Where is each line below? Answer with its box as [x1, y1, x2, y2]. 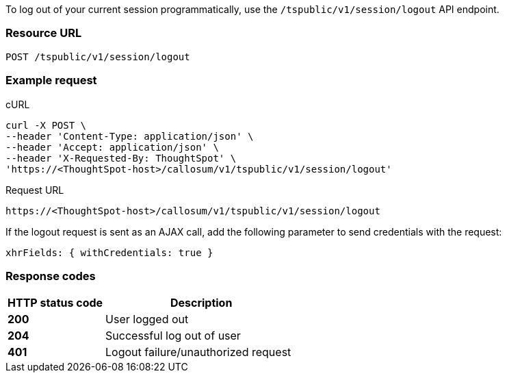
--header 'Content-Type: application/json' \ [5, 130, 254, 142]
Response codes [5, 268, 96, 283]
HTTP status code [8, 296, 103, 310]
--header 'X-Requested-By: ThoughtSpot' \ [5, 152, 237, 164]
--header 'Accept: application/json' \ [5, 141, 219, 153]
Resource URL [5, 26, 82, 40]
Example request [5, 73, 97, 88]
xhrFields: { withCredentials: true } [5, 247, 213, 258]
